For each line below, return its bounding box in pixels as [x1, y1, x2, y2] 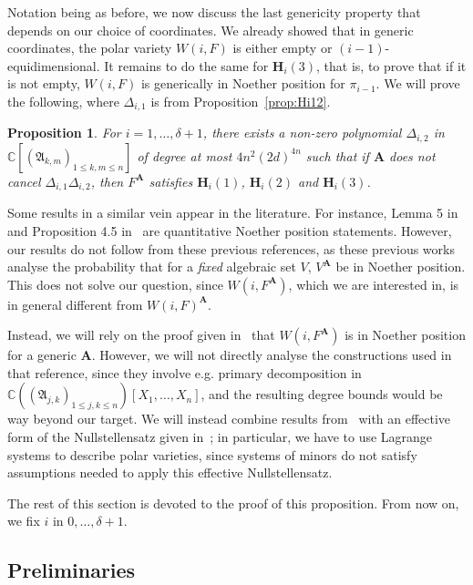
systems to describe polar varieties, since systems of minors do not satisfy [7, 445, 417, 464]
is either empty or [232, 38, 333, 57]
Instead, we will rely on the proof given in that [7, 325, 275, 344]
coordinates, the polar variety [7, 38, 172, 57]
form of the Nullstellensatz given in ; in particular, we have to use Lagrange [7, 427, 433, 446]
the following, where [7, 91, 119, 110]
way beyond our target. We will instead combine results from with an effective [7, 409, 451, 428]
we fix [7, 511, 40, 530]
